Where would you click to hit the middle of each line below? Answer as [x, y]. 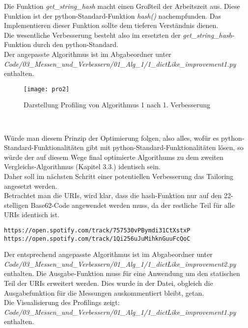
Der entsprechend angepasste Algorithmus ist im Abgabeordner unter [108, 254]
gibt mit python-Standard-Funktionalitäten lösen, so [165, 147]
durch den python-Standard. [76, 44]
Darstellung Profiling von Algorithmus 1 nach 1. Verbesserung [117, 105]
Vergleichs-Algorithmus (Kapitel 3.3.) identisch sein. [82, 166]
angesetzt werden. [31, 186]
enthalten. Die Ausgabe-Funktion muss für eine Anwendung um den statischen [122, 273]
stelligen [16, 205]
